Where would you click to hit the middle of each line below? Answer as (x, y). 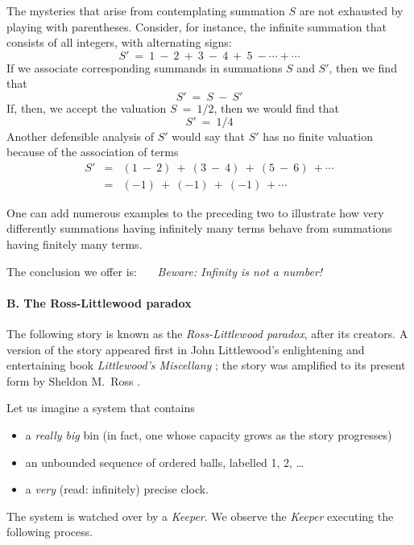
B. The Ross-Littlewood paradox (99, 302)
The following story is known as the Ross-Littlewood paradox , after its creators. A (207, 333)
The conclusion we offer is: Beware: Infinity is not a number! (165, 271)
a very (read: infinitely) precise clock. (117, 489)
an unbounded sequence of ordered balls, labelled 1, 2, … (165, 462)
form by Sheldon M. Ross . (74, 380)
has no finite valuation (318, 136)
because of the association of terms (93, 152)
